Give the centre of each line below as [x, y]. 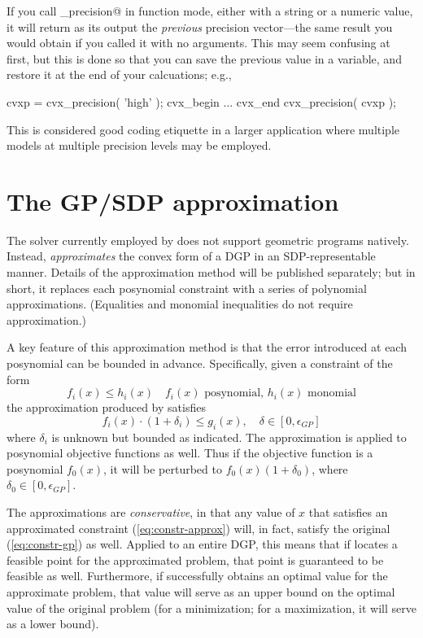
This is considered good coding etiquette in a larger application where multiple [203, 129]
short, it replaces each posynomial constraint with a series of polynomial [187, 288]
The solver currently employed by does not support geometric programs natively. [208, 240]
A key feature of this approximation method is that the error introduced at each [207, 347]
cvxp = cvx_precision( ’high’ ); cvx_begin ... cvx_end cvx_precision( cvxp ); [201, 101]
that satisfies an [348, 511]
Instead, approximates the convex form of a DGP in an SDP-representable [191, 256]
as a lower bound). [53, 624]
